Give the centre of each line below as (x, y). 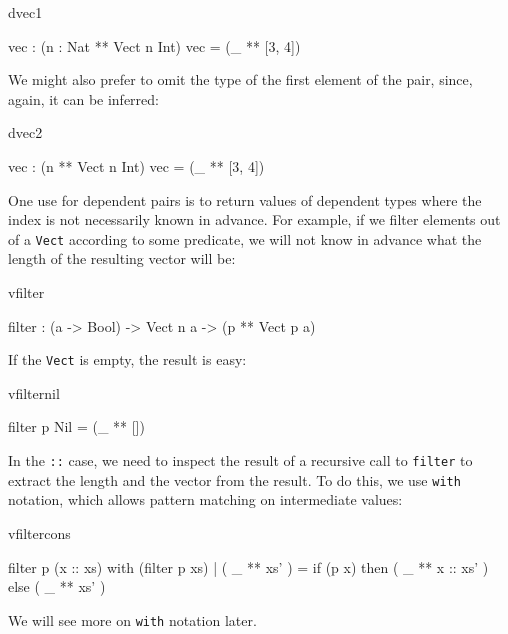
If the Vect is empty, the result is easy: (127, 359)
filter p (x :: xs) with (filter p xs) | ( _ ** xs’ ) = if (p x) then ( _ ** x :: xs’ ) (248, 566)
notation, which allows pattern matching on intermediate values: (205, 499)
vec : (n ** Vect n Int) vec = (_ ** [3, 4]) (136, 165)
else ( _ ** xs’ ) (57, 586)
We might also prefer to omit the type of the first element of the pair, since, (240, 79)
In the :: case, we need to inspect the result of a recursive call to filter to (240, 460)
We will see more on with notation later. (132, 619)
